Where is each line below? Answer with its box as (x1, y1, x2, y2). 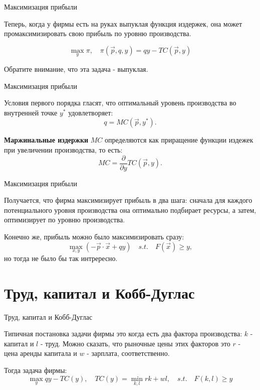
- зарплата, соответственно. (87, 348, 170, 358)
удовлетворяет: (68, 107, 113, 117)
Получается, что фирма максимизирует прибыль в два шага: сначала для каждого (4, 195, 252, 205)
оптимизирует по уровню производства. (4, 214, 125, 225)
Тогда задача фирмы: (4, 364, 67, 375)
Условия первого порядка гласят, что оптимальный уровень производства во (4, 97, 236, 108)
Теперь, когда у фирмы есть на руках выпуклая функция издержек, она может (4, 18, 242, 29)
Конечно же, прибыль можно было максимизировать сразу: (4, 231, 184, 241)
